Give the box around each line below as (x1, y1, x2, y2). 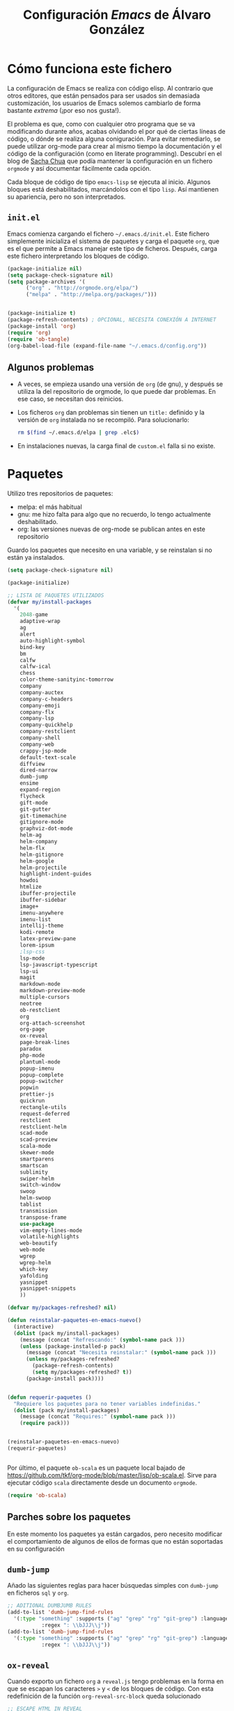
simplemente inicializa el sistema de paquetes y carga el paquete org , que (7, 237, 219, 245)
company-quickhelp (19, 721, 73, 728)
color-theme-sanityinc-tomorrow (19, 676, 114, 683)
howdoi (19, 877, 39, 884)
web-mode (19, 1246, 45, 1254)
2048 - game (19, 611, 49, 618)
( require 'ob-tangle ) (7, 335, 70, 343)
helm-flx (19, 844, 45, 852)
